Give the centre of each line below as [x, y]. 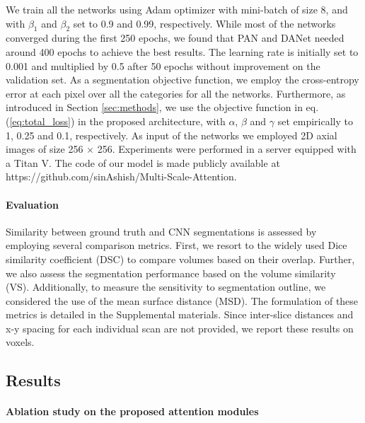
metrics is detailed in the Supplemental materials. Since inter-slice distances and [180, 314]
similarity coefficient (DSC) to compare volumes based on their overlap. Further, [180, 259]
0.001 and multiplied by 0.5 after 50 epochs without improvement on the [163, 65]
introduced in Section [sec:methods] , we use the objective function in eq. [162, 107]
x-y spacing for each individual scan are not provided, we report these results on [180, 328]
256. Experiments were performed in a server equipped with [227, 149]
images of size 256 [45, 149]
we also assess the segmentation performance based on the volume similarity [171, 273]
